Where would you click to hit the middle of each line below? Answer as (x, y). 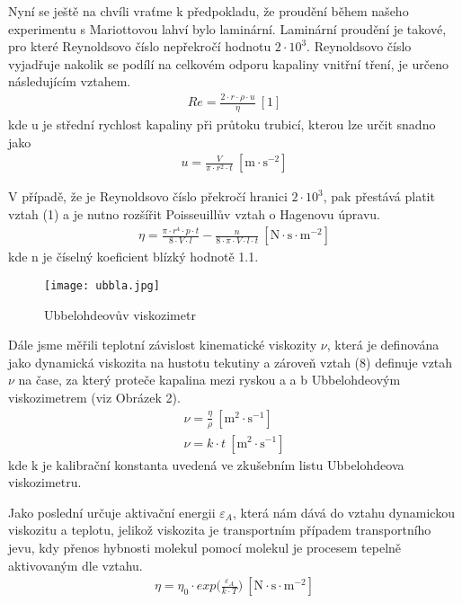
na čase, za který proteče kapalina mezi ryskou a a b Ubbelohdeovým (209, 380)
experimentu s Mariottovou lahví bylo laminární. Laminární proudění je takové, (227, 28)
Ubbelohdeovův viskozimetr (120, 314)
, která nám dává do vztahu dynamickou (343, 512)
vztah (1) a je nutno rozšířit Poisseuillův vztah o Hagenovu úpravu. (194, 213)
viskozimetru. (45, 482)
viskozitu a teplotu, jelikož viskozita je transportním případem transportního (220, 530)
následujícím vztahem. (70, 81)
